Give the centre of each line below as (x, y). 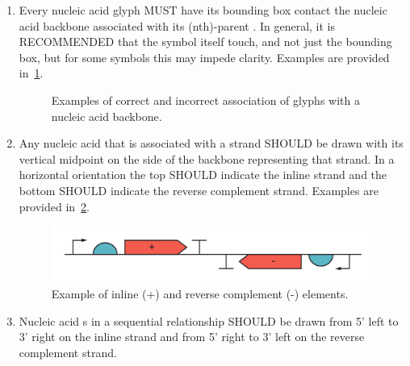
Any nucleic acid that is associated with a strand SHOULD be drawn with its (211, 143)
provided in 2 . (54, 206)
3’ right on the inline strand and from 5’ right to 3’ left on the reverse (192, 337)
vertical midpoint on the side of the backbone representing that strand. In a (207, 158)
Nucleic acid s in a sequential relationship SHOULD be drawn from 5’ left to (209, 320)
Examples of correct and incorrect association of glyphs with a (205, 100)
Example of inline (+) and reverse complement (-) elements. (200, 294)
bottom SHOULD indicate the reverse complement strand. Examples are (199, 190)
